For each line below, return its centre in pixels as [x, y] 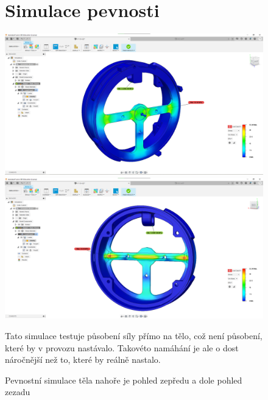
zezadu [18, 392]
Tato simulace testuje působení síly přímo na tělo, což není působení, [134, 336]
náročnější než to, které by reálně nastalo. [83, 360]
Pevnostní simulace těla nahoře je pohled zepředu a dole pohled [124, 380]
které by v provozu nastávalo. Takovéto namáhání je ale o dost [122, 347]
